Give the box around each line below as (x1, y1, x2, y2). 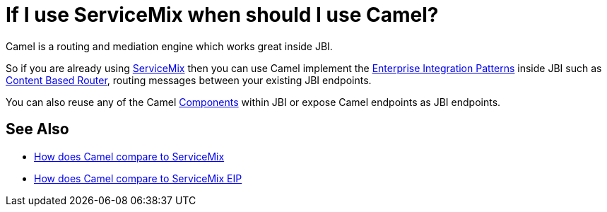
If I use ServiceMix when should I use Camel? (6, 3, 439, 27)
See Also (6, 120, 69, 139)
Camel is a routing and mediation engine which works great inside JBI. (6, 40, 333, 52)
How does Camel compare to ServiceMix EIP (34, 172, 242, 184)
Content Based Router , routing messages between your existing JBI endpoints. (6, 73, 372, 86)
